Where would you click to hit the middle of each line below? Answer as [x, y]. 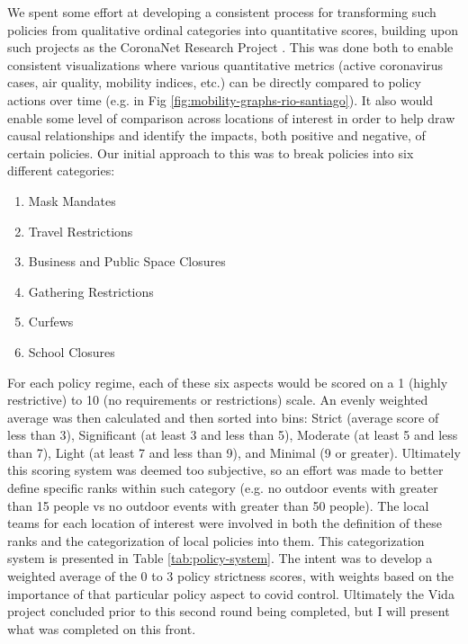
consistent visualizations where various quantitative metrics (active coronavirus [225, 64]
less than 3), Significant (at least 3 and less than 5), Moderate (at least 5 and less [233, 435]
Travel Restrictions [81, 231]
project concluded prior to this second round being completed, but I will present [229, 611]
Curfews [51, 322]
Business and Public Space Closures [127, 261]
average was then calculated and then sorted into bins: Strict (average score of [223, 417]
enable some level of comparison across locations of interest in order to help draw [231, 117]
